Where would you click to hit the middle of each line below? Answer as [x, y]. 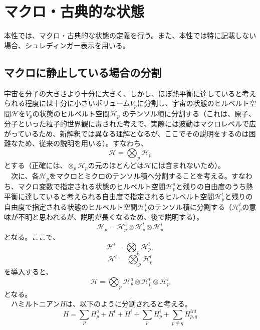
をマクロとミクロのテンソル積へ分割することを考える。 [140, 176]
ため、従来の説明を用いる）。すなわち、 [83, 143]
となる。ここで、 [32, 236]
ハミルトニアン [35, 304]
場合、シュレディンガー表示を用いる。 [67, 45]
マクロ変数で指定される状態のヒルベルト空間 [91, 186]
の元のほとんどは [116, 165]
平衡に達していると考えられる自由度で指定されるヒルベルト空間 [109, 196]
